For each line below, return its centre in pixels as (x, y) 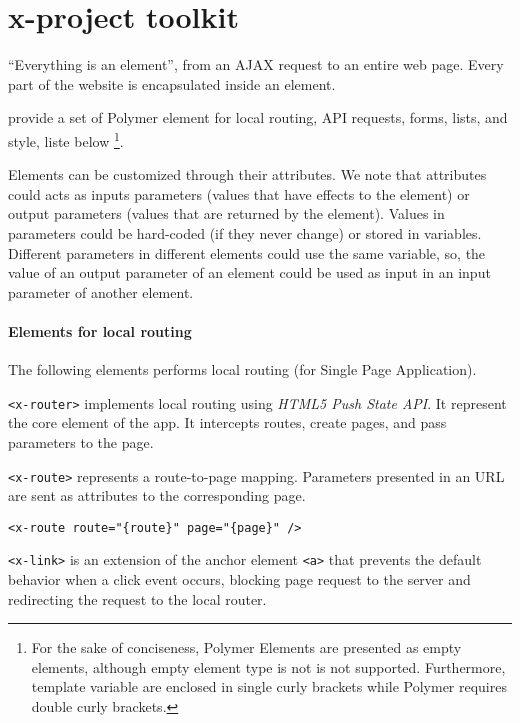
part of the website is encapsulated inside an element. (172, 83)
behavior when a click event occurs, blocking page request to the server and (239, 579)
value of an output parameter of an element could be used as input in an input (249, 272)
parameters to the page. (81, 441)
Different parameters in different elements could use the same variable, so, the (247, 252)
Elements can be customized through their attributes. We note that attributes (247, 174)
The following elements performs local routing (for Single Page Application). (242, 369)
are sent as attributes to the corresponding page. (157, 495)
